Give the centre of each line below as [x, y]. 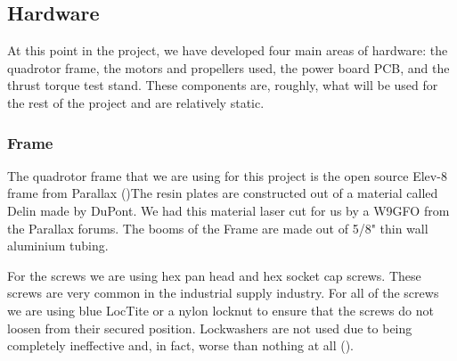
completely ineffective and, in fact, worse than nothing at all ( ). [181, 345]
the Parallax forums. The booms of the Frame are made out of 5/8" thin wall [218, 228]
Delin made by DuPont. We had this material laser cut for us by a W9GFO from [228, 210]
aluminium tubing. [58, 246]
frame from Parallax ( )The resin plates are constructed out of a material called [223, 193]
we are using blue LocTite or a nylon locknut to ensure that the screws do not [220, 310]
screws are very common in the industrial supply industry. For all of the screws [223, 293]
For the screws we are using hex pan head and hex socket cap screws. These [214, 275]
